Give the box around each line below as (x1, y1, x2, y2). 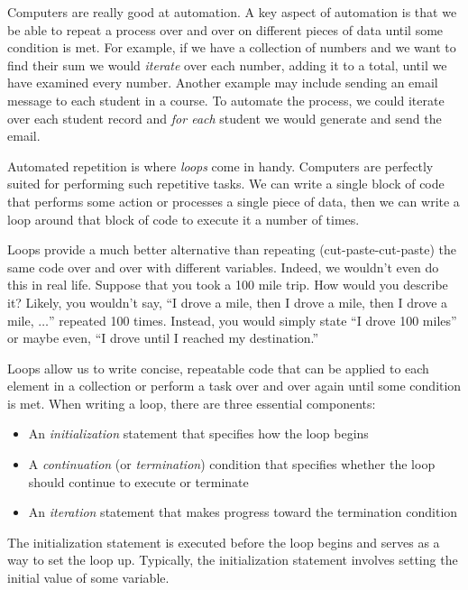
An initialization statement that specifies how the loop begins (28, 424, 369, 443)
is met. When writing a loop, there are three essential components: (7, 393, 376, 412)
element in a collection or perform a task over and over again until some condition (7, 376, 462, 395)
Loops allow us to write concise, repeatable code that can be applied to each (7, 358, 429, 377)
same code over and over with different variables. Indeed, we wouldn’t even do (7, 257, 439, 276)
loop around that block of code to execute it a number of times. (7, 209, 360, 228)
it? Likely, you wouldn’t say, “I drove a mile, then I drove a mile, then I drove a (7, 292, 448, 311)
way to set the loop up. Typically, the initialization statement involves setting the (7, 550, 458, 569)
